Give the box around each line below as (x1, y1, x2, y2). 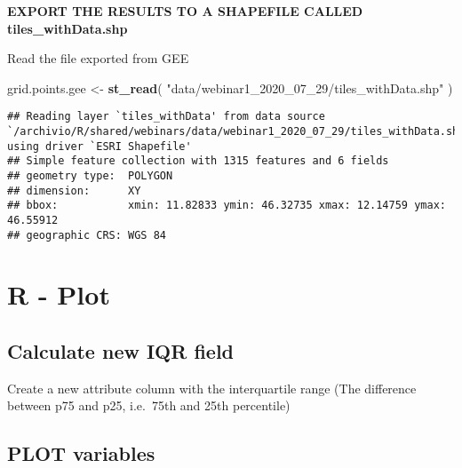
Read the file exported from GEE (7, 49, 189, 67)
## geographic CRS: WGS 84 (7, 228, 166, 242)
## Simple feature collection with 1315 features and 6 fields (7, 155, 389, 168)
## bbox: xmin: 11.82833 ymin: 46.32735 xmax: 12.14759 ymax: (7, 199, 446, 212)
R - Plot (7, 276, 110, 313)
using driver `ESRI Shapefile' (7, 139, 192, 153)
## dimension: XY (7, 184, 141, 197)
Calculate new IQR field (7, 337, 235, 365)
